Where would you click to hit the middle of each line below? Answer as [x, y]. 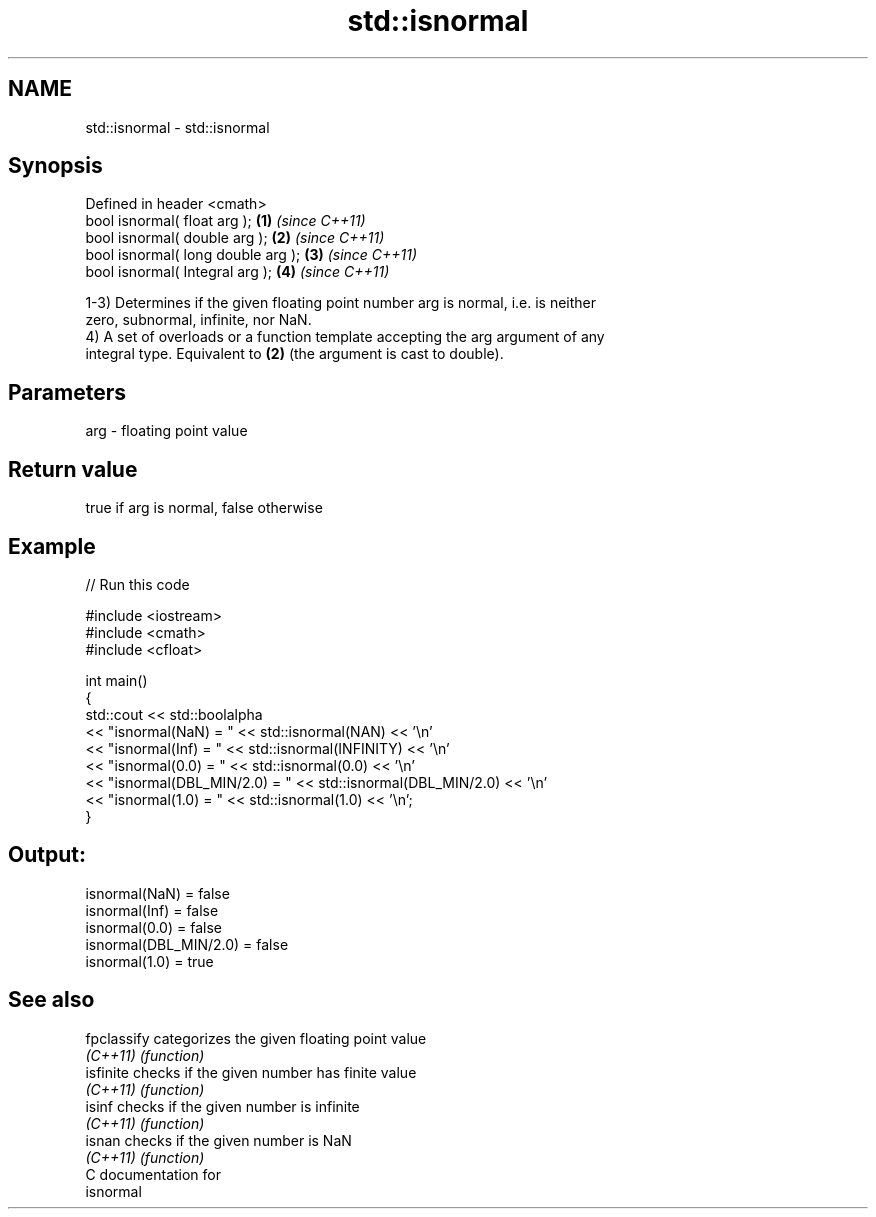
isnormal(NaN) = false [157, 893]
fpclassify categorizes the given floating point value [256, 1038]
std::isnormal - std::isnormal [177, 127]
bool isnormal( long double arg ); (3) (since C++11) [251, 255]
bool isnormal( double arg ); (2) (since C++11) [235, 238]
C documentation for [153, 1174]
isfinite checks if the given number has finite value [251, 1072]
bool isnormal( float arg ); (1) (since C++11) [225, 221]
